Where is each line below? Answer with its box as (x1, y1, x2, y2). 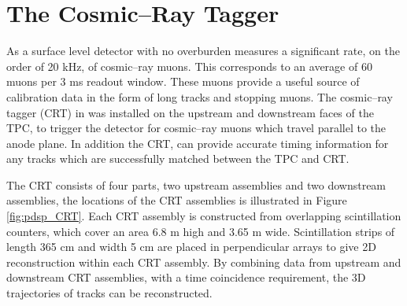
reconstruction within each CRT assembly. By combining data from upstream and (6, 253, 401, 270)
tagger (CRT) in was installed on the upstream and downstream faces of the (6, 104, 374, 120)
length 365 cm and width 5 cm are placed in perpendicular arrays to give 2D (6, 238, 376, 255)
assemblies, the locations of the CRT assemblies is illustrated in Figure (6, 192, 347, 208)
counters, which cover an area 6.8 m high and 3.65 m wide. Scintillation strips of (6, 223, 395, 239)
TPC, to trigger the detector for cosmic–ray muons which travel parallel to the (6, 120, 387, 136)
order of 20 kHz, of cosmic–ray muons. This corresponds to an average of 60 (6, 57, 372, 74)
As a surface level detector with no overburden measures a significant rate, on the (6, 42, 400, 59)
